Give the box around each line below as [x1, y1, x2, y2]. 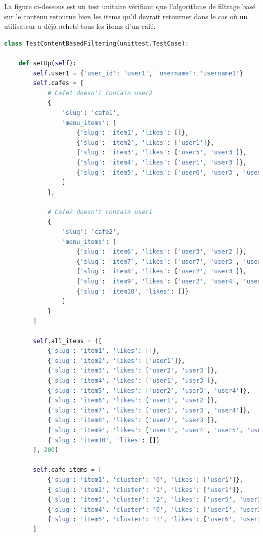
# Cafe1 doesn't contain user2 [47, 89, 153, 97]
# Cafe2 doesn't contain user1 [47, 208, 153, 216]
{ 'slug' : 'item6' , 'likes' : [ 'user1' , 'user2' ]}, [47, 397, 218, 404]
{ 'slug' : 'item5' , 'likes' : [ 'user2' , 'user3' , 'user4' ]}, [47, 387, 250, 394]
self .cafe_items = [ [33, 466, 102, 474]
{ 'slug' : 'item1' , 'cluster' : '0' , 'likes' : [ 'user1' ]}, [47, 476, 243, 483]
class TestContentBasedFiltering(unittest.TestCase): [4, 39, 189, 47]
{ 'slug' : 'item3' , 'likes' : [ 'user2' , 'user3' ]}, [47, 367, 218, 375]
